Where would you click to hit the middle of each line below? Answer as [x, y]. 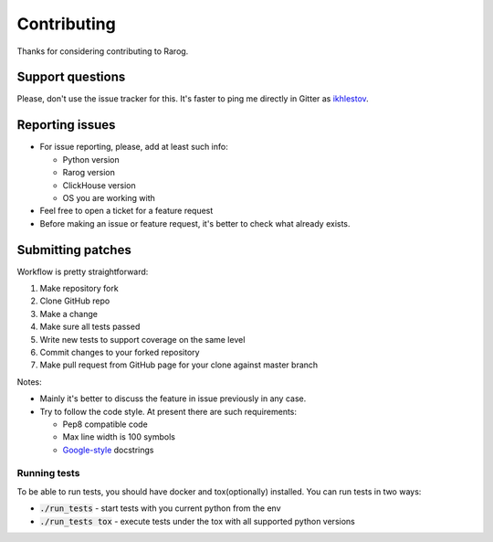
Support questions [71, 77]
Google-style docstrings [108, 450]
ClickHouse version [99, 185]
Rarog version [89, 173]
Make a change [68, 314]
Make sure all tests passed [90, 327]
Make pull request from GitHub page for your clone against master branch [179, 365]
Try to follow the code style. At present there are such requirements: [168, 411]
